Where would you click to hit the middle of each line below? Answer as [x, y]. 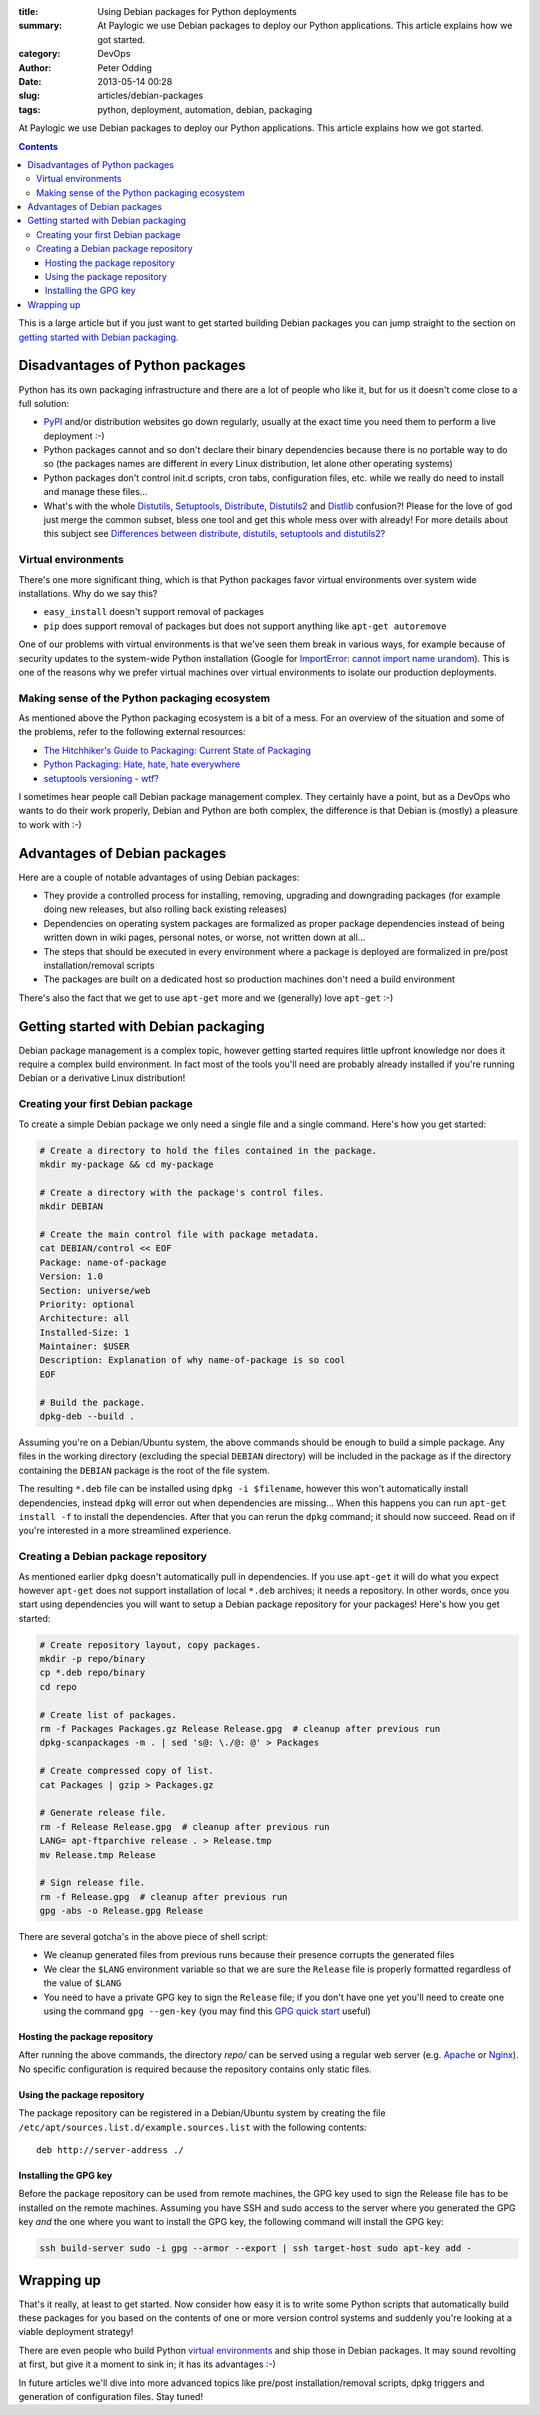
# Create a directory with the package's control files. [182, 1192]
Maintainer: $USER [84, 1346]
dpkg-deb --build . [87, 1416]
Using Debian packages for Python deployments [197, 11]
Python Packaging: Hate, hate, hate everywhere [141, 764]
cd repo [58, 1686]
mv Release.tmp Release [98, 1854]
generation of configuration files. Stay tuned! [111, 2396]
